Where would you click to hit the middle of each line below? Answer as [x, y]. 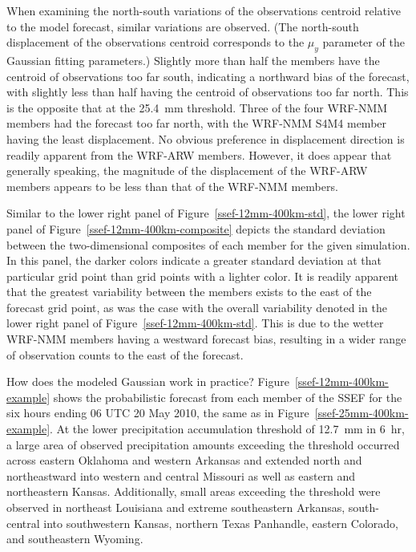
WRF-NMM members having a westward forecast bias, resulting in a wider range [206, 339]
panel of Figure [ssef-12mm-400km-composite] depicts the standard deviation [196, 228]
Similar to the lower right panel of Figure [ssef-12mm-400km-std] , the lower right [206, 213]
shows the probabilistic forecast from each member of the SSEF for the [228, 397]
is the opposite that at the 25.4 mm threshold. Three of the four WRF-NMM [197, 107]
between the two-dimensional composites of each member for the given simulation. [208, 244]
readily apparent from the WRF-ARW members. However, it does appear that [199, 154]
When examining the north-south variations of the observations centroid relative [204, 10]
